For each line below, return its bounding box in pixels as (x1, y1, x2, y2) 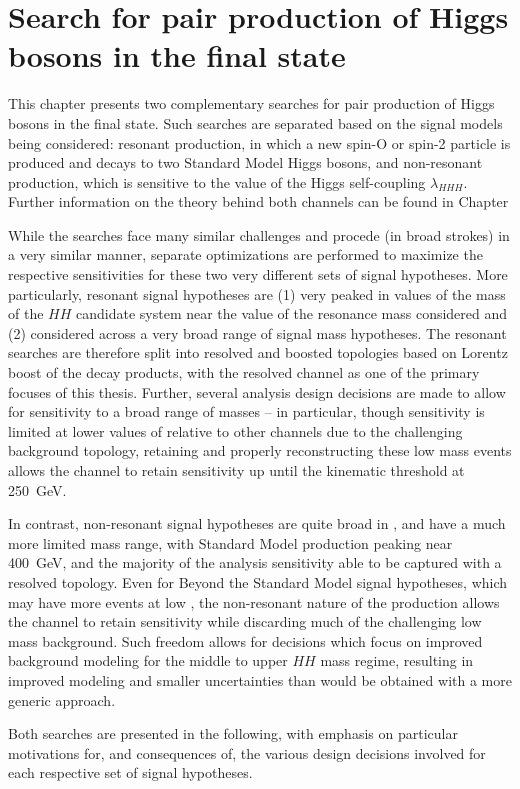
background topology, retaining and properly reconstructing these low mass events (8, 440, 512, 461)
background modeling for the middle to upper (8, 650, 288, 671)
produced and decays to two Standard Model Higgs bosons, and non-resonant (8, 152, 483, 173)
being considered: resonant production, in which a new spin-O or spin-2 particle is (8, 132, 511, 153)
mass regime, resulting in (320, 650, 474, 671)
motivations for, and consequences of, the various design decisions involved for (8, 742, 486, 763)
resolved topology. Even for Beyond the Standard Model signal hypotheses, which (8, 571, 508, 592)
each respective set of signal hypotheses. (8, 762, 253, 783)
